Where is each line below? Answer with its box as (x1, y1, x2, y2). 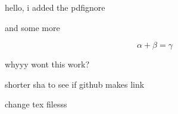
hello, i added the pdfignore (5, 1, 105, 13)
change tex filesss (5, 98, 67, 110)
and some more (5, 21, 60, 33)
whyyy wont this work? (5, 58, 90, 70)
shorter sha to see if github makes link (5, 78, 145, 90)
